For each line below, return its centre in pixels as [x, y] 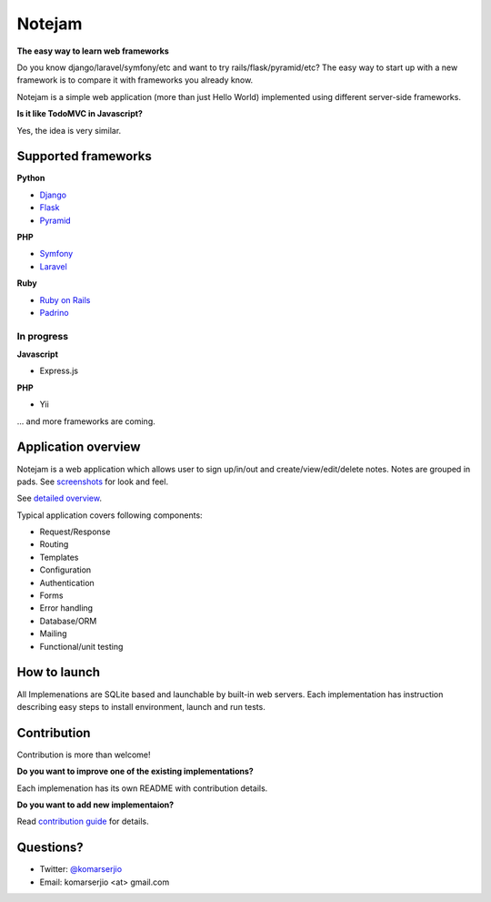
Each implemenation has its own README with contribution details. [142, 788]
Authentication [67, 583]
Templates [59, 557]
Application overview [79, 447]
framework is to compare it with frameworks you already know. [135, 80]
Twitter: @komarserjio [81, 869]
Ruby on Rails [65, 299]
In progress [42, 336]
